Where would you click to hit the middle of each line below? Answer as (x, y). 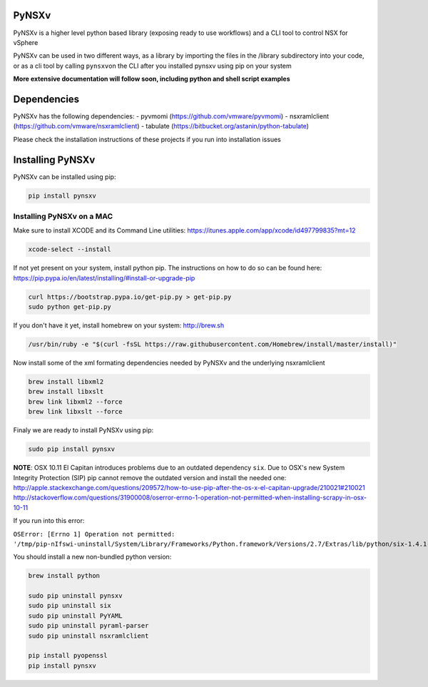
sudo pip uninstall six (70, 606)
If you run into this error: (49, 521)
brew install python (64, 576)
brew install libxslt (66, 392)
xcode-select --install (70, 249)
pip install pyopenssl (68, 656)
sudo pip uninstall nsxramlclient (88, 636)
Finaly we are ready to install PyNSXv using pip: (83, 430)
